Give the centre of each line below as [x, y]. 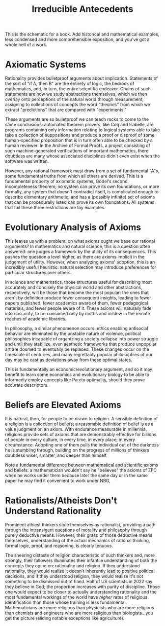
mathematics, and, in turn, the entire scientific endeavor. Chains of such [78, 89]
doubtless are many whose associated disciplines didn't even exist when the [82, 156]
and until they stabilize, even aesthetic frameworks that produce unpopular [81, 344]
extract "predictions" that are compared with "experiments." [66, 110]
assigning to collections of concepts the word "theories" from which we [78, 105]
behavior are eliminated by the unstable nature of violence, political [73, 333]
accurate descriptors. [27, 385]
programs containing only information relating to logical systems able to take [82, 130]
